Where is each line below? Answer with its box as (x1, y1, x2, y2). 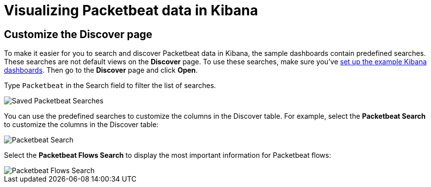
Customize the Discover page (4, 28, 153, 41)
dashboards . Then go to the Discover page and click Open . (4, 66, 198, 75)
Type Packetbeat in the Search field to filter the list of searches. (4, 81, 216, 90)
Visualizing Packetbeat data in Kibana (4, 2, 258, 19)
